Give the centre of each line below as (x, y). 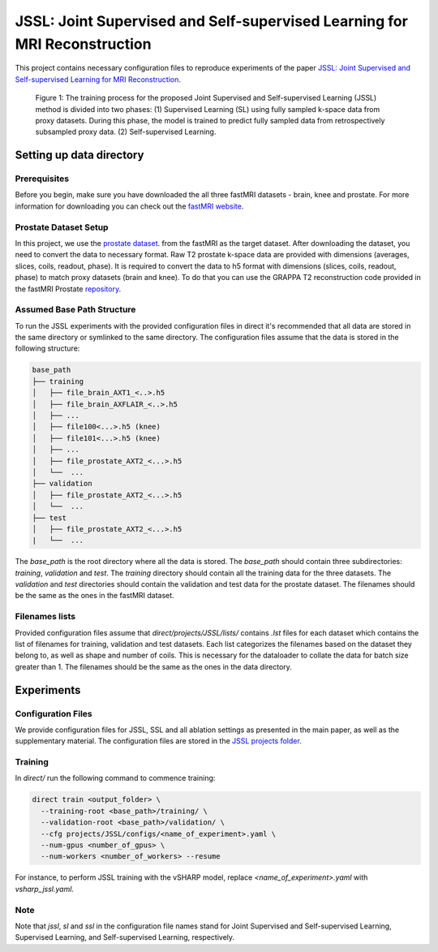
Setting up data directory (79, 155)
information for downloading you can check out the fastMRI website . (129, 206)
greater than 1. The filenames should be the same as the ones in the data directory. (153, 666)
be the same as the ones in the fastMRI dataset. (94, 596)
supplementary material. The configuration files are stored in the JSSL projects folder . (158, 741)
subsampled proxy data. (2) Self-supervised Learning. (126, 132)
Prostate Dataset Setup (62, 227)
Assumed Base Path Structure (75, 310)
